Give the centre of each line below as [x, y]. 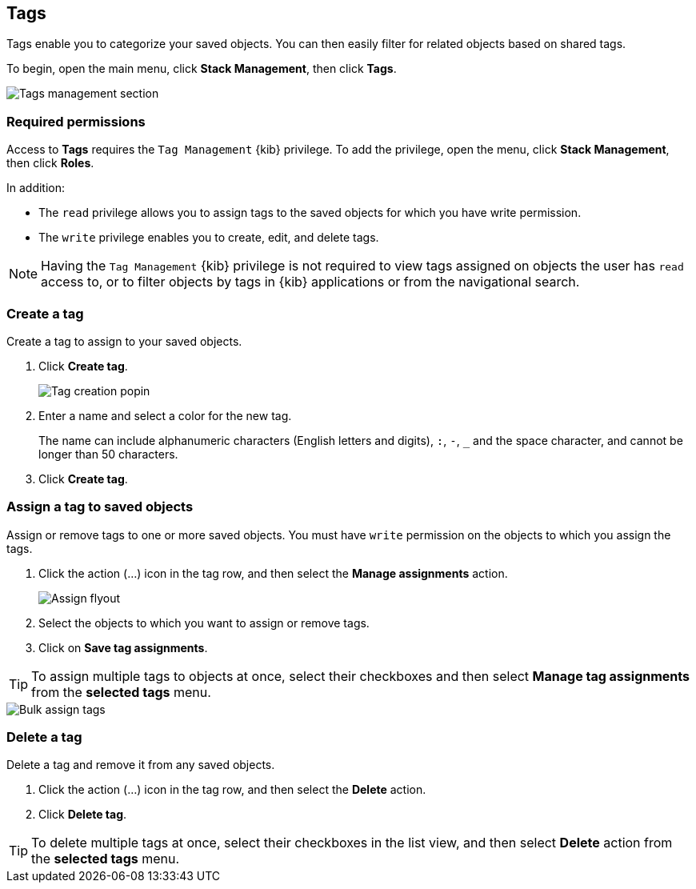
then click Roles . [50, 163]
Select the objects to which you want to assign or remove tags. [204, 623]
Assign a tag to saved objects [100, 507]
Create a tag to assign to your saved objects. [124, 341]
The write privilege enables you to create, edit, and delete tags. [209, 238]
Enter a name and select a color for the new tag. [165, 415]
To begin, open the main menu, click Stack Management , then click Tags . [202, 69]
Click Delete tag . [83, 815]
